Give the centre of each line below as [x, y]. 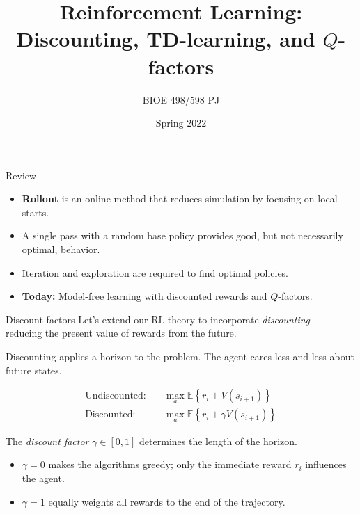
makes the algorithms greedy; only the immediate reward [170, 464]
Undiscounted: [116, 396]
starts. [36, 212]
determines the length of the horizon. [218, 441]
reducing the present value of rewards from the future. [121, 333]
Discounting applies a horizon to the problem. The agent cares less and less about [180, 356]
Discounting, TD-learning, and [166, 39]
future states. [34, 370]
